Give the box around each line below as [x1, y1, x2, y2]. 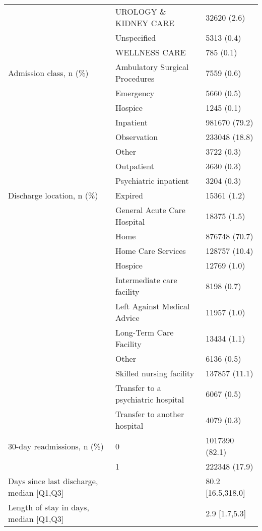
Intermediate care [115, 274, 177, 286]
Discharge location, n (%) [8, 189, 98, 201]
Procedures [115, 73, 155, 84]
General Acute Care [115, 204, 185, 216]
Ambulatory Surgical [115, 61, 189, 73]
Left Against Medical [115, 300, 190, 312]
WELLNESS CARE [115, 46, 186, 58]
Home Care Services [115, 245, 186, 256]
